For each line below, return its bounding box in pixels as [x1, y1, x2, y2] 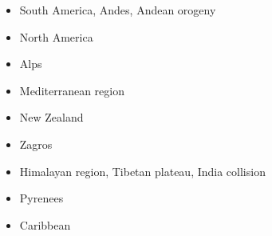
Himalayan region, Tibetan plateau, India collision [19, 162, 266, 179]
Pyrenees [19, 190, 64, 206]
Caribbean [19, 216, 71, 233]
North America [19, 28, 93, 45]
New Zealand [19, 109, 84, 126]
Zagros [19, 135, 53, 152]
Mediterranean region [19, 82, 124, 98]
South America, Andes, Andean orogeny [19, 2, 216, 18]
